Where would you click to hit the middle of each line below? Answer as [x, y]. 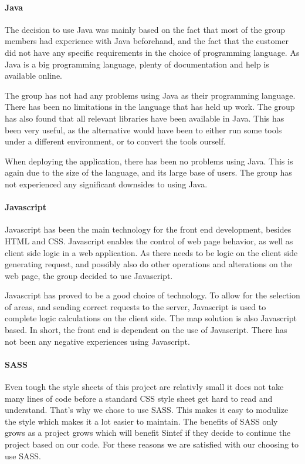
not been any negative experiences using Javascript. [97, 341]
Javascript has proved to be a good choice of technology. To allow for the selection [152, 295]
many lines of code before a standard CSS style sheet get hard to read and [139, 398]
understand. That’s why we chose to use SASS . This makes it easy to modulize [147, 410]
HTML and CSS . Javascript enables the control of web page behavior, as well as [149, 241]
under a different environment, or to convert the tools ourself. [115, 141]
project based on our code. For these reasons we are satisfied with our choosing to [152, 444]
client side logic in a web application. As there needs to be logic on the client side [151, 252]
